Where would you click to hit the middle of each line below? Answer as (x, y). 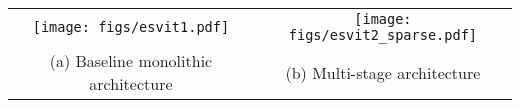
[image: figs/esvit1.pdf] (131, 27)
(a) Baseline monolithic (131, 60)
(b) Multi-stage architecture (383, 72)
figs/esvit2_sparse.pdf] (383, 35)
